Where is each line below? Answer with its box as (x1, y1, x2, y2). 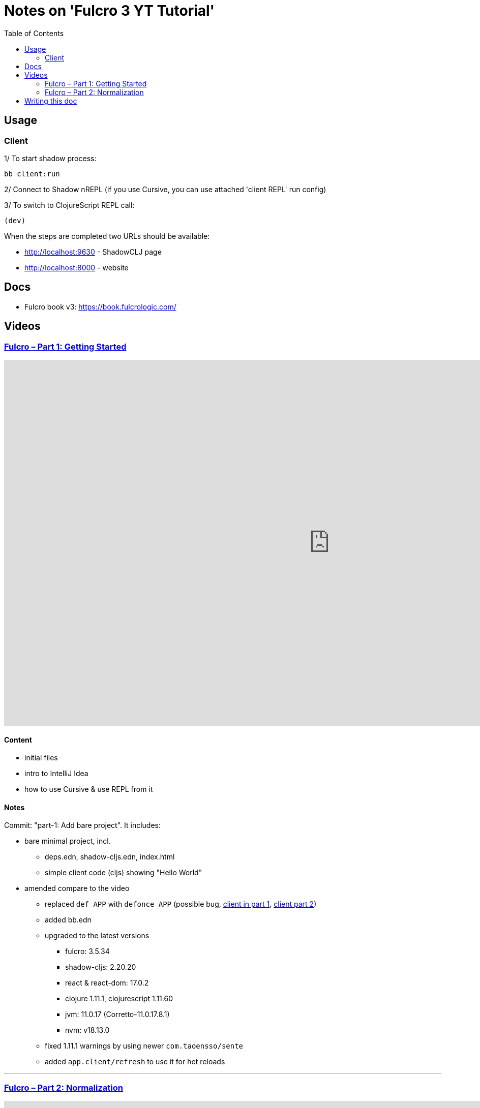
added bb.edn (45, 915, 92, 925)
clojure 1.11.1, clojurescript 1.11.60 (65, 994, 173, 1003)
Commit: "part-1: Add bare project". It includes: (4, 821, 161, 830)
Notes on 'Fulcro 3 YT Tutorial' (4, 2, 215, 19)
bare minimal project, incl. (24, 837, 111, 846)
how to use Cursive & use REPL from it (24, 785, 153, 794)
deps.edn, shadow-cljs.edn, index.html (45, 852, 175, 861)
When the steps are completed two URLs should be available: (4, 231, 210, 240)
